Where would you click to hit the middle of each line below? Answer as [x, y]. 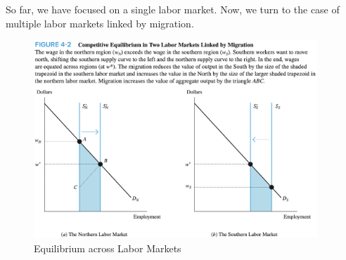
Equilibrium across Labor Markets [108, 248]
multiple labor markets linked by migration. [100, 23]
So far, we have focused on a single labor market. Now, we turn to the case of [173, 9]
